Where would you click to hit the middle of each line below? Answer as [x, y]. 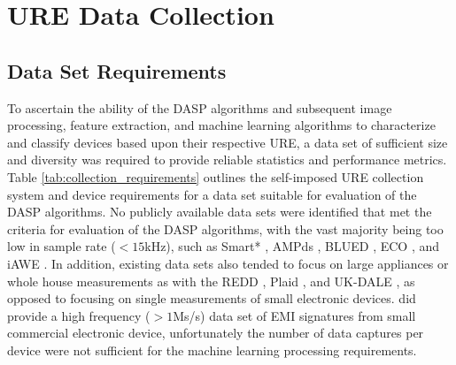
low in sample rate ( [62, 246]
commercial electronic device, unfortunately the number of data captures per [216, 333]
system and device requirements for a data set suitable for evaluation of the [212, 194]
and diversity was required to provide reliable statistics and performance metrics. [227, 160]
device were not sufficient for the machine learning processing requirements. [212, 350]
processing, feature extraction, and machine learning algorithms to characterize [221, 125]
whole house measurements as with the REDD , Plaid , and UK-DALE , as [211, 281]
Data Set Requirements [117, 70]
